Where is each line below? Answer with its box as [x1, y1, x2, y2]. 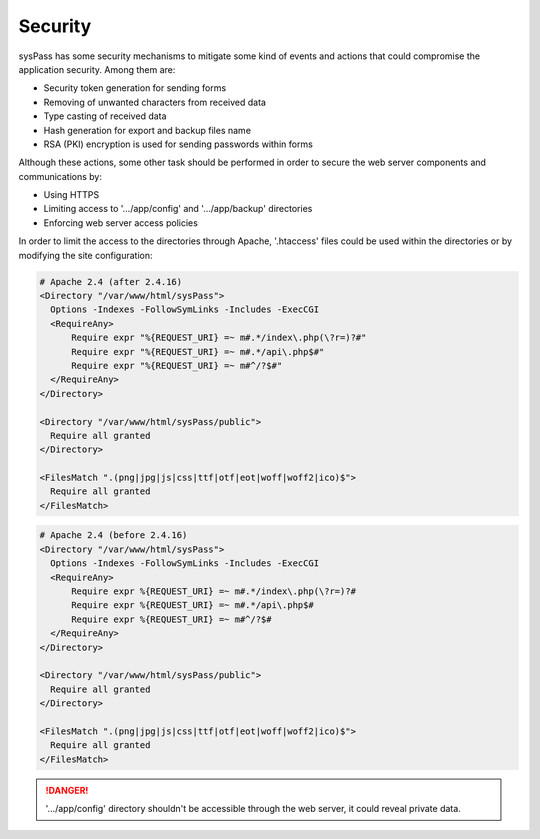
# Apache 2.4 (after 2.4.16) [39, 276, 183, 287]
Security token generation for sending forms [43, 82, 227, 94]
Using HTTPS [43, 189, 100, 201]
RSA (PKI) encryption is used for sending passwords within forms [43, 138, 314, 150]
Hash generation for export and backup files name [43, 124, 252, 136]
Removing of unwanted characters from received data [43, 96, 267, 108]
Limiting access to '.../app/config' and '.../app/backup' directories [43, 203, 313, 215]
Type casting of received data [43, 110, 167, 122]
